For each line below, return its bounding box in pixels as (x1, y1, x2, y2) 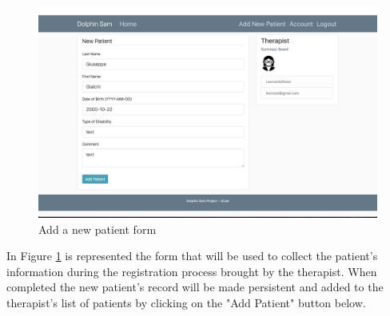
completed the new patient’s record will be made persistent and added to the (6, 278, 384, 295)
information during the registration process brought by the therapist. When (6, 263, 377, 279)
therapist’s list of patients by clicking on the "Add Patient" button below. (6, 294, 366, 310)
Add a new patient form (38, 220, 157, 237)
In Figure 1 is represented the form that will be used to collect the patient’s (6, 247, 378, 264)
